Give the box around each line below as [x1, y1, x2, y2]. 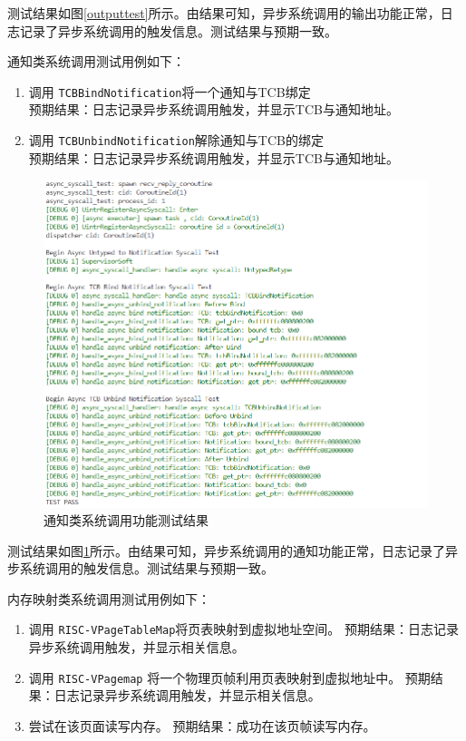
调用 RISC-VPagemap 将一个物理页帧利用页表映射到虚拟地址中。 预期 [28, 668, 431, 687]
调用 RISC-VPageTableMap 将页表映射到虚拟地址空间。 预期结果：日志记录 [28, 619, 459, 639]
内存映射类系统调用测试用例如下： [7, 589, 210, 608]
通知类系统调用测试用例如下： [7, 52, 185, 71]
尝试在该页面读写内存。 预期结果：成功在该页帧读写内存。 [28, 716, 376, 735]
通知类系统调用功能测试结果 [44, 511, 209, 530]
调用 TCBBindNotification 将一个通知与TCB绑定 [28, 82, 311, 101]
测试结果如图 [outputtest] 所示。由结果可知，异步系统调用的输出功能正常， [7, 4, 441, 22]
